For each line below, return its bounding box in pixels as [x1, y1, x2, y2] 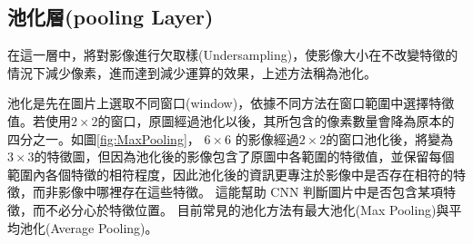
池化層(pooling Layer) [7, 3, 214, 31]
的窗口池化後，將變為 [326, 129, 454, 148]
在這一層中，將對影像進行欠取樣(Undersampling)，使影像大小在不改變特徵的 [7, 45, 458, 64]
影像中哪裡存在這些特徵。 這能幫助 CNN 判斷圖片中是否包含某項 [57, 182, 444, 201]
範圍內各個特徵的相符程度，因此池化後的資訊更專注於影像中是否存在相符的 [7, 164, 453, 183]
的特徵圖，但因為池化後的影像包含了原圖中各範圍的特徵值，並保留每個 [34, 147, 455, 166]
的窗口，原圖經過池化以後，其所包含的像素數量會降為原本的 [97, 111, 455, 130]
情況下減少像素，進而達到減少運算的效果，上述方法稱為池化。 [7, 63, 377, 82]
